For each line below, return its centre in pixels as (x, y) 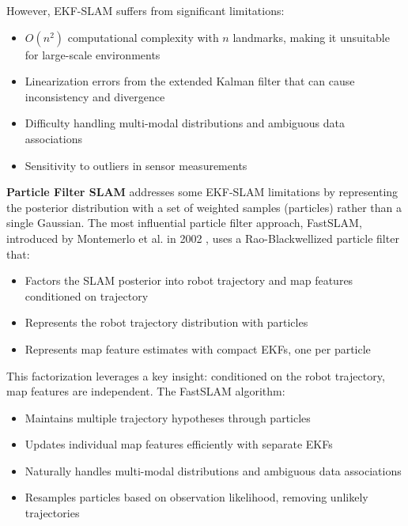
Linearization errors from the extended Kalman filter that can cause (190, 81)
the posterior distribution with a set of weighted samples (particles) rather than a (204, 207)
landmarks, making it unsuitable (311, 37)
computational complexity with (143, 37)
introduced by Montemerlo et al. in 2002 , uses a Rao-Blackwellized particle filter (203, 238)
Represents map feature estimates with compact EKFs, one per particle (198, 348)
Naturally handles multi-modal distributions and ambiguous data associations (213, 470)
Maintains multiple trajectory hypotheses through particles (168, 417)
